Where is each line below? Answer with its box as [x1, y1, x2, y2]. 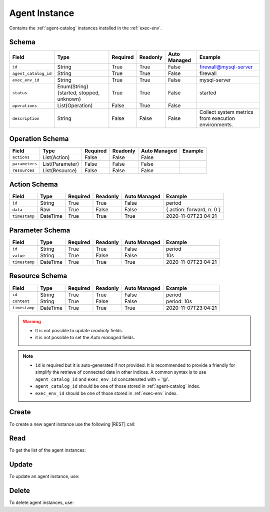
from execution [199, 115, 235, 122]
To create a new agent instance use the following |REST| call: [9, 421, 135, 427]
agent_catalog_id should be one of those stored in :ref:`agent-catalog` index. [35, 383, 200, 389]
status [12, 90, 27, 95]
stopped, [78, 89, 100, 96]
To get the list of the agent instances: [9, 447, 86, 453]
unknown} [57, 95, 81, 102]
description [12, 115, 39, 121]
